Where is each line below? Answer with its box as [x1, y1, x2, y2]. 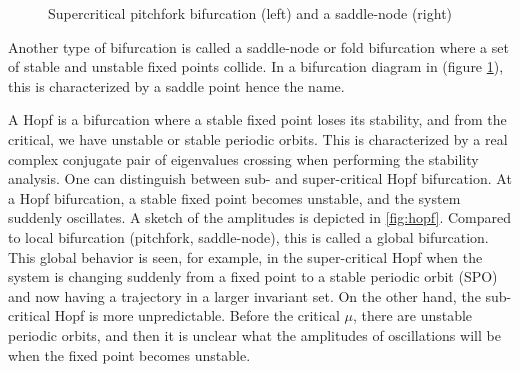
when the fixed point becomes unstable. [8, 344, 251, 365]
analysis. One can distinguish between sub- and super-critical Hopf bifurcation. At [8, 168, 512, 189]
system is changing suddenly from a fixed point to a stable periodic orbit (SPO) [8, 266, 498, 287]
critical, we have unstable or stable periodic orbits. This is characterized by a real [8, 128, 508, 149]
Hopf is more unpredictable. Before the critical [54, 305, 340, 326]
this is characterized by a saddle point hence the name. [8, 75, 345, 96]
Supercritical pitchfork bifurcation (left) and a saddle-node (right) [48, 3, 453, 23]
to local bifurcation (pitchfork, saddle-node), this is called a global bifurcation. [8, 226, 489, 247]
